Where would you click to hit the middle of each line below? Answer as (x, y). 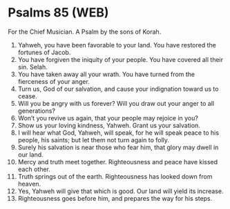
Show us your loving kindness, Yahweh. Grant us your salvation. (109, 125)
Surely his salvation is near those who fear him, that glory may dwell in (118, 147)
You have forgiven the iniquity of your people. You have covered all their (121, 59)
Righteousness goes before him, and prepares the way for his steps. (115, 198)
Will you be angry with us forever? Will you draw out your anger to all (116, 103)
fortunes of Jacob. (44, 52)
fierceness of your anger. (54, 81)
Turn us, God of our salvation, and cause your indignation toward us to (118, 89)
